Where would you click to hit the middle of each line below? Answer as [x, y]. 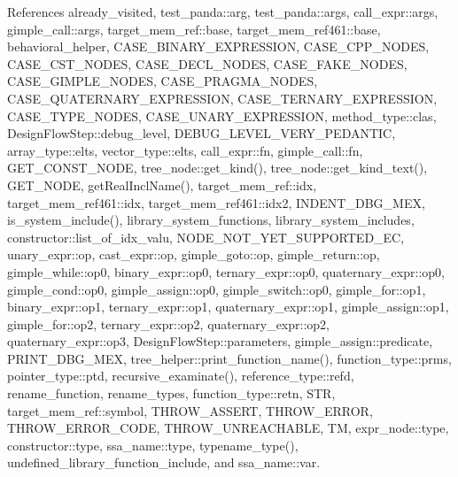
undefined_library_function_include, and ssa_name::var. [164, 462]
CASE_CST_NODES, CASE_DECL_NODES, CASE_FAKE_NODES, [207, 63]
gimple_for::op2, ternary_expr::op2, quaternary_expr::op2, [168, 323]
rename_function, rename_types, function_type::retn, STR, [171, 393]
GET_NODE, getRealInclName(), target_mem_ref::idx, [162, 185]
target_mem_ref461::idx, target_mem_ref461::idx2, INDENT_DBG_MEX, [216, 202]
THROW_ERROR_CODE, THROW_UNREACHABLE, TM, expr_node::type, [228, 428]
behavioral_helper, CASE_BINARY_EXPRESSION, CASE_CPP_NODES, [218, 46]
